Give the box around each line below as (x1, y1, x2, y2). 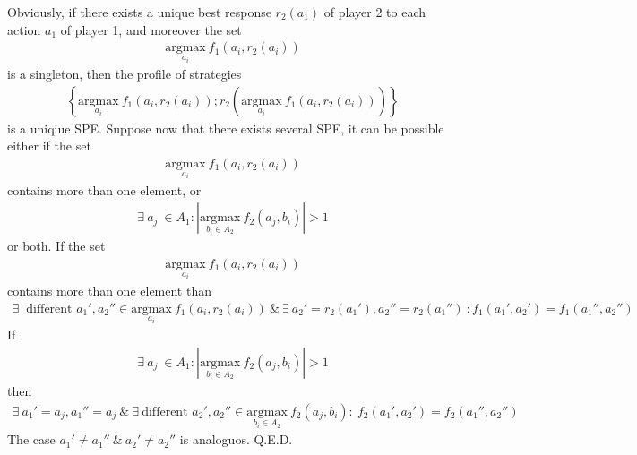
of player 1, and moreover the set (60, 20, 242, 39)
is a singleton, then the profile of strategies (7, 64, 242, 83)
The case (7, 430, 56, 449)
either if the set (7, 136, 91, 155)
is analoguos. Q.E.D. (179, 430, 293, 449)
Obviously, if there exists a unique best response (7, 3, 271, 21)
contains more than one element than (7, 280, 211, 299)
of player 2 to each (323, 3, 426, 21)
